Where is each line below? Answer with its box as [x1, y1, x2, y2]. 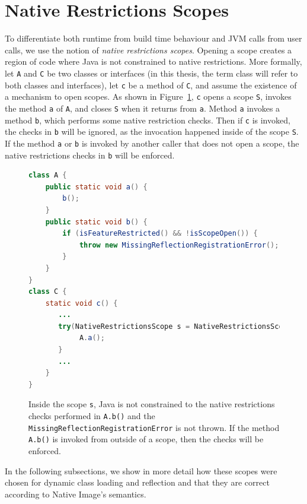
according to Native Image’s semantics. [5, 487, 146, 500]
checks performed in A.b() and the [28, 410, 155, 422]
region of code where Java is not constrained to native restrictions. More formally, [5, 55, 302, 68]
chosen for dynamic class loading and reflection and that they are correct [5, 476, 270, 489]
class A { [28, 171, 67, 180]
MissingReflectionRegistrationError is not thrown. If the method [28, 421, 280, 433]
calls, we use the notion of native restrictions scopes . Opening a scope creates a [5, 43, 292, 56]
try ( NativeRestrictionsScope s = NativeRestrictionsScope [58, 322, 292, 331]
